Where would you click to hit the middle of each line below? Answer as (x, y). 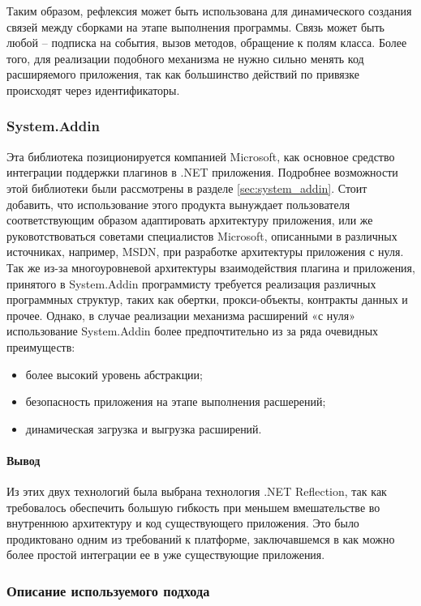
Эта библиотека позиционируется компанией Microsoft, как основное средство (201, 156)
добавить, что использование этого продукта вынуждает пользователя (178, 204)
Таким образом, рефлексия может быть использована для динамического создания (209, 11)
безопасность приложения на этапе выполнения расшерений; (176, 401)
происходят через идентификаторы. (93, 90)
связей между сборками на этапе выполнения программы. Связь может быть (195, 26)
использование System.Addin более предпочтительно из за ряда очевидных (193, 331)
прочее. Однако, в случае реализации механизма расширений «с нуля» (181, 315)
